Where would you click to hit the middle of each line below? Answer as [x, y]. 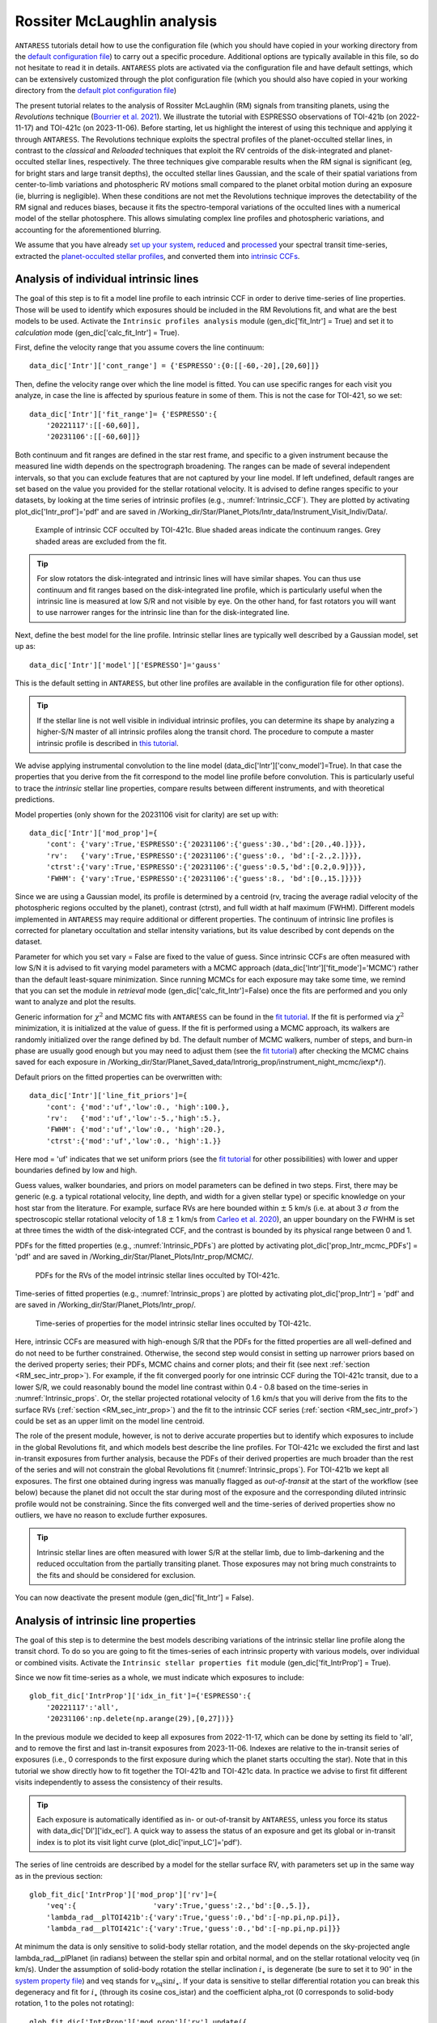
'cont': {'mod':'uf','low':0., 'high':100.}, [138, 1107]
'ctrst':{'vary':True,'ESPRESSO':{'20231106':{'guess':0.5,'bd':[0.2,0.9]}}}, [206, 867]
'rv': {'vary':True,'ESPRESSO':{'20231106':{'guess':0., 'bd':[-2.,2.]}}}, [204, 855]
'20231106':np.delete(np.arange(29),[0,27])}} [140, 1719]
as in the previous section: [59, 1876]
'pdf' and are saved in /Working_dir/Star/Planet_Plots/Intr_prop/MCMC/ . [134, 1257]
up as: [25, 647]
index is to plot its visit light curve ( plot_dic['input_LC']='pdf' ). [140, 1842]
